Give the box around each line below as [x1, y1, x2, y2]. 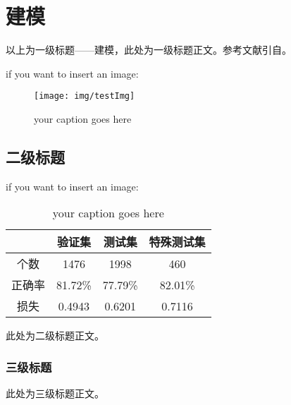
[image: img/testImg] [34, 91, 135, 102]
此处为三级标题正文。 [6, 386, 104, 401]
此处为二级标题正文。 [6, 328, 104, 343]
